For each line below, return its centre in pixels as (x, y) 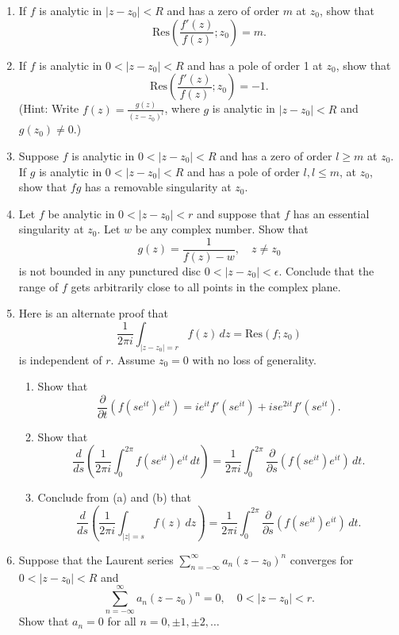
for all (122, 621)
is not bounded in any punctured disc (110, 271)
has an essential (331, 213)
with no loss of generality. (254, 359)
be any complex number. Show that (222, 229)
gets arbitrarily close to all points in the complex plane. (206, 286)
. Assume (133, 359)
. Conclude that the (326, 271)
